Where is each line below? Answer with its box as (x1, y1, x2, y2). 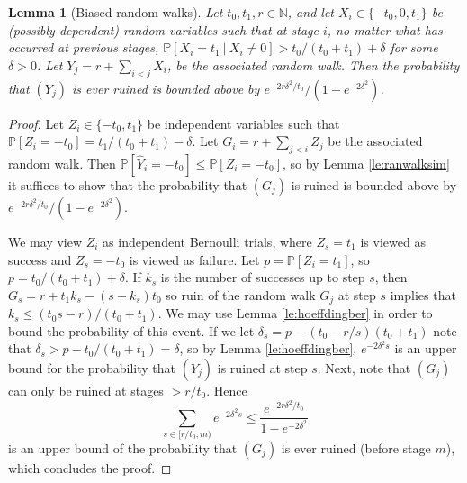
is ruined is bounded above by (291, 175, 457, 194)
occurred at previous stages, (8, 38, 159, 57)
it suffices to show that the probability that (8, 175, 247, 194)
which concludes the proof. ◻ (8, 459, 172, 478)
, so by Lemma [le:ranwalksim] (283, 153, 450, 172)
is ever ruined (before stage (281, 439, 431, 458)
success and (8, 250, 72, 269)
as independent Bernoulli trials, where (103, 232, 312, 251)
